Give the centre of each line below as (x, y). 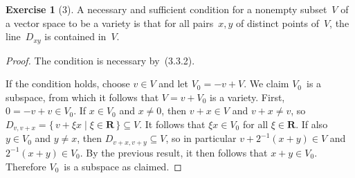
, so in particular (201, 138)
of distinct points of (277, 23)
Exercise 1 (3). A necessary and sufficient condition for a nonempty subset (166, 9)
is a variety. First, (247, 97)
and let (174, 83)
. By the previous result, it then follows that (174, 152)
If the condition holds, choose (68, 83)
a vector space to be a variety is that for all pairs (110, 23)
